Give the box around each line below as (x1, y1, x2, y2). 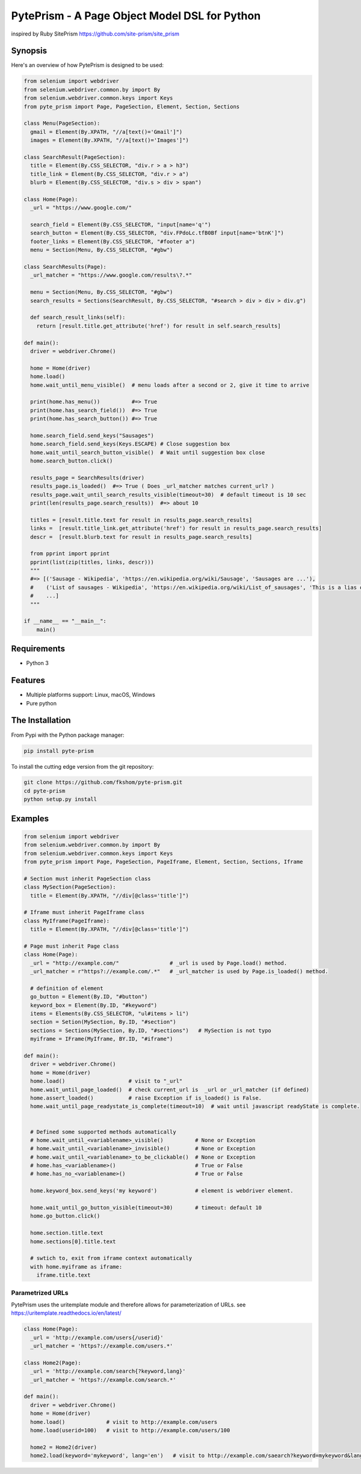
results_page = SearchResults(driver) (30, 474, 144, 481)
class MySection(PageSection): (23, 884, 117, 890)
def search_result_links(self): (30, 314, 126, 321)
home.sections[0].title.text (30, 1238, 117, 1245)
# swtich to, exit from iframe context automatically (30, 1255, 193, 1262)
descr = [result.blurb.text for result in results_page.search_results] (30, 534, 253, 540)
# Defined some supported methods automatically (30, 1128, 177, 1135)
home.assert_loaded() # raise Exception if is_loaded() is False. (30, 1094, 262, 1101)
